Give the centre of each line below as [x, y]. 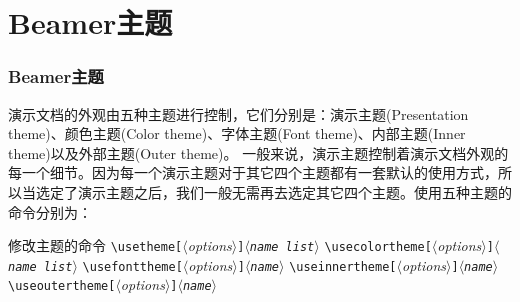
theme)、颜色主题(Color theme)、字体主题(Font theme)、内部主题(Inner [237, 133]
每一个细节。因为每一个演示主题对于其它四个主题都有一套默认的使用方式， [253, 172]
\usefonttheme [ [132, 266]
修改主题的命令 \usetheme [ [95, 245]
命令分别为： [50, 211]
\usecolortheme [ [378, 247]
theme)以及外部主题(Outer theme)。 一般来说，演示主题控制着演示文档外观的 [258, 152]
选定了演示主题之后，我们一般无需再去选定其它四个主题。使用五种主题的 [273, 191]
